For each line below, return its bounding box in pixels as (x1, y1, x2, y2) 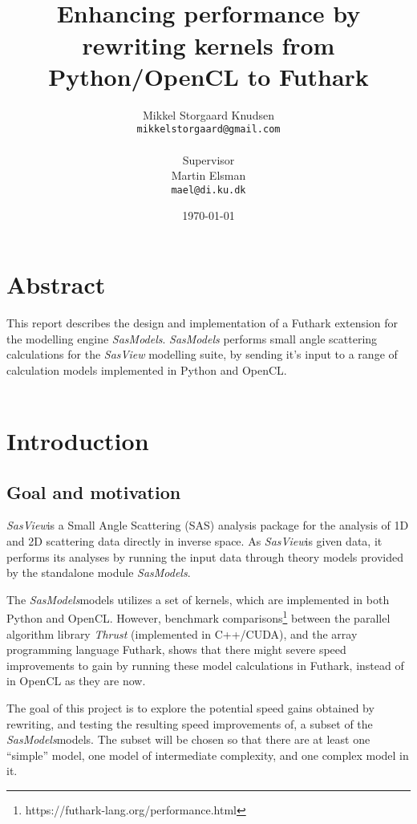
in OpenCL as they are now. (6, 672, 146, 689)
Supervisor (182, 151, 235, 168)
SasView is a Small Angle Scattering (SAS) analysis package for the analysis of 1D (6, 517, 409, 534)
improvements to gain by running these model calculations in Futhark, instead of (6, 656, 404, 673)
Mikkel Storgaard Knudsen (143, 106, 274, 123)
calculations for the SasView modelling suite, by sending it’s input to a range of (6, 346, 398, 363)
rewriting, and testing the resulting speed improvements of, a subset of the (6, 715, 373, 732)
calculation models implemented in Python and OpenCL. (6, 361, 287, 378)
